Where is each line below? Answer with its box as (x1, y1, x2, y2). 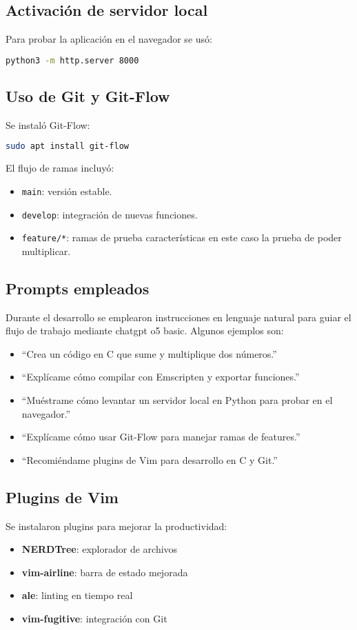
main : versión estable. (21, 183, 112, 198)
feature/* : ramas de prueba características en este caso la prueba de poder (21, 230, 342, 245)
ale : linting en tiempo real (21, 588, 133, 602)
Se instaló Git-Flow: (6, 117, 90, 132)
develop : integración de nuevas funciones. (21, 207, 198, 221)
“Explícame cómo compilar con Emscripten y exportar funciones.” (21, 369, 300, 384)
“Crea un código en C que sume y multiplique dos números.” (21, 346, 277, 360)
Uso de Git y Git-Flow (6, 85, 170, 107)
